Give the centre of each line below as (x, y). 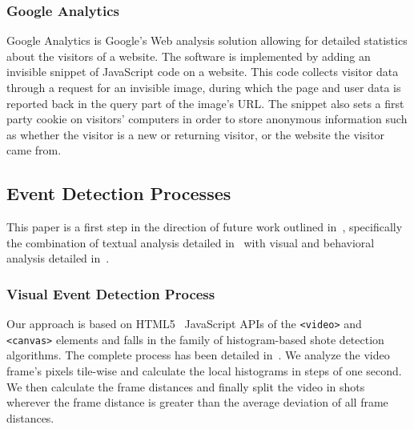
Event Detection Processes (119, 193)
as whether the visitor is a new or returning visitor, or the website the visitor (196, 134)
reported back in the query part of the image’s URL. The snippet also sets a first (205, 103)
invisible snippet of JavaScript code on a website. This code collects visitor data (203, 72)
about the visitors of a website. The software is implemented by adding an (189, 56)
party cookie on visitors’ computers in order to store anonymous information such (207, 119)
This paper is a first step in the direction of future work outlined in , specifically (205, 227)
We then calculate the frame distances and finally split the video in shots (186, 386)
